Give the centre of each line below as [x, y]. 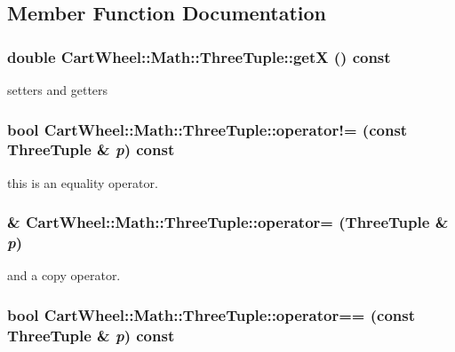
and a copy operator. [64, 275]
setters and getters [58, 90]
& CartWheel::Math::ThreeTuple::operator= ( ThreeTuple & [228, 222]
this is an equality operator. [83, 182]
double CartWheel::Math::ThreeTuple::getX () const [199, 56]
